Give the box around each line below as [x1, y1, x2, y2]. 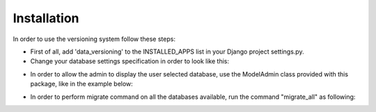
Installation [13, 10, 79, 26]
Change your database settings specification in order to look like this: [30, 57, 230, 65]
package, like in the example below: [30, 80, 134, 88]
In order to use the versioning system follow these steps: [13, 35, 175, 43]
